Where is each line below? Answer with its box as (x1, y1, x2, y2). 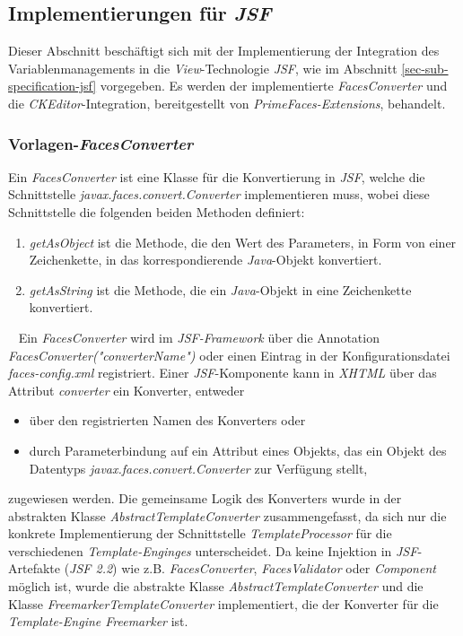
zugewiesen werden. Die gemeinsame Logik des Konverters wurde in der (8, 489, 402, 508)
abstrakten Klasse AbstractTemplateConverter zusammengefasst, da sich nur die (8, 506, 447, 525)
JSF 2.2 (69, 559, 113, 578)
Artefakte (8, 559, 60, 578)
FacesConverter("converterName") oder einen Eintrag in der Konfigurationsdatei (8, 345, 450, 364)
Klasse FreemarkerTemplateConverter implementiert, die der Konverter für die (8, 594, 439, 613)
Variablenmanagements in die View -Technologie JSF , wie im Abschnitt (8, 58, 397, 77)
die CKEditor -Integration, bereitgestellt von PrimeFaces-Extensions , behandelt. (8, 93, 446, 112)
